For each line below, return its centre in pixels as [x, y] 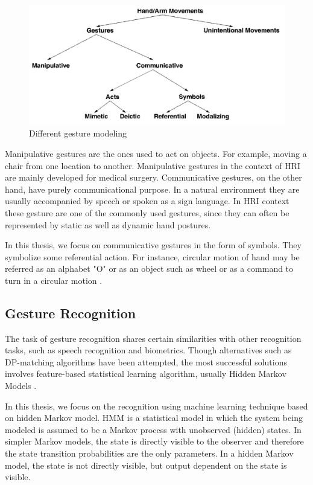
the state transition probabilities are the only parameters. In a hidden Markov [149, 453]
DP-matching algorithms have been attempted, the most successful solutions [146, 361]
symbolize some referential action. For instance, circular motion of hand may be [152, 256]
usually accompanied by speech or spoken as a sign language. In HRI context [147, 201]
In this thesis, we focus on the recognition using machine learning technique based [156, 406]
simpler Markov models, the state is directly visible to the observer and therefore [154, 441]
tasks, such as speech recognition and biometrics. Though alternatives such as [148, 350]
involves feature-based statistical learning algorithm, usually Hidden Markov [146, 374]
